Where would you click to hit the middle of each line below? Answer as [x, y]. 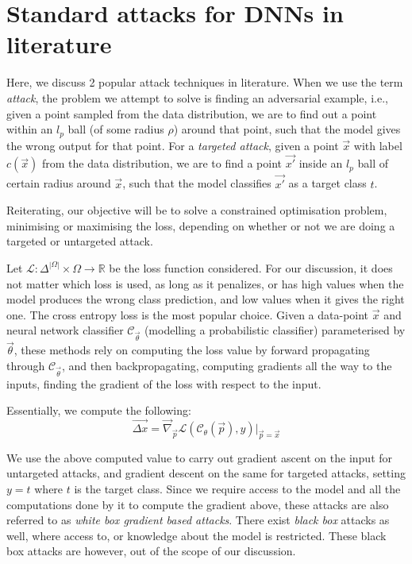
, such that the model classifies [197, 183]
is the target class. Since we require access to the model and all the [237, 489]
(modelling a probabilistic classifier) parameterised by [275, 330]
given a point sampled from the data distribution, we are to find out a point [192, 113]
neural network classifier [65, 330]
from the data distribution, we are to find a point [162, 163]
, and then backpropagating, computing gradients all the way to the [227, 365]
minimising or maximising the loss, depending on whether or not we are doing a [201, 225]
